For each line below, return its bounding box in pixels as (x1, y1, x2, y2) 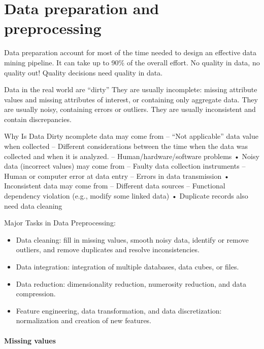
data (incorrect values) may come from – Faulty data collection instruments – (4, 161, 246, 171)
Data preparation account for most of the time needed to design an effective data (4, 47, 257, 58)
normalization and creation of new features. (16, 315, 152, 326)
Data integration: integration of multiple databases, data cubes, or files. (16, 261, 239, 272)
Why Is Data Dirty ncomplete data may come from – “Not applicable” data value (4, 131, 259, 141)
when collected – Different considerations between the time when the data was (4, 141, 248, 151)
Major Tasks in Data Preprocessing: (4, 217, 116, 228)
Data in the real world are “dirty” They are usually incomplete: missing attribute (4, 84, 257, 95)
